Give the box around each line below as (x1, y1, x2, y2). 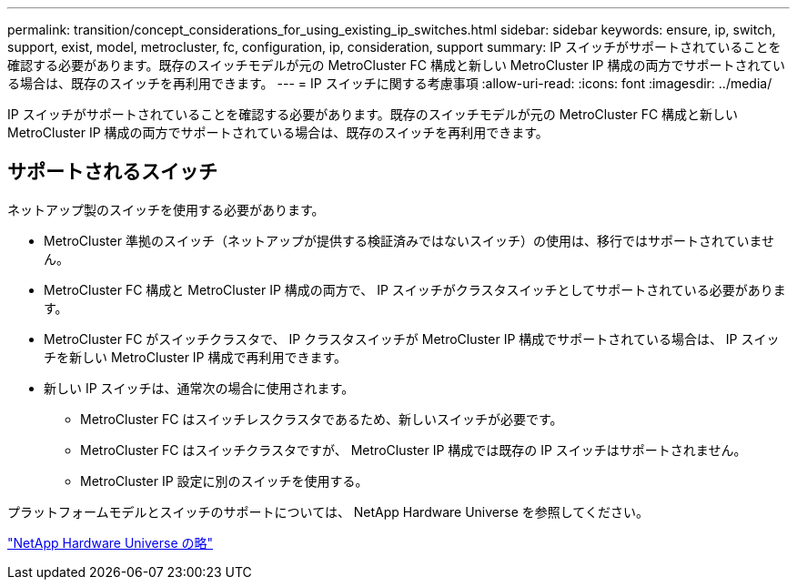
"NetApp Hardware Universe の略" (7, 534, 214, 551)
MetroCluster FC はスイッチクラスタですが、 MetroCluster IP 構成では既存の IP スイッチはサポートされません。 (80, 441, 747, 458)
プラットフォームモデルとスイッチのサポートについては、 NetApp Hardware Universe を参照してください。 (7, 503, 649, 520)
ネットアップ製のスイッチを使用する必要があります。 (7, 201, 325, 218)
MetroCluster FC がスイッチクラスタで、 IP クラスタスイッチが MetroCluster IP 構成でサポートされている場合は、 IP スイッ (44, 330, 780, 347)
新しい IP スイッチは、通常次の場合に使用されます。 (44, 380, 355, 396)
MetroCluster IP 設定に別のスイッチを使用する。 (80, 472, 368, 489)
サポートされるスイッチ (7, 160, 217, 184)
